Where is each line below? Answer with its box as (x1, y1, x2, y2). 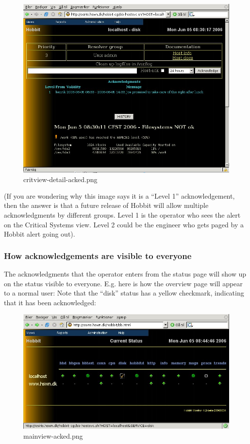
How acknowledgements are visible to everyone (4, 249, 192, 261)
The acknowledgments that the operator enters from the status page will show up (4, 269, 247, 278)
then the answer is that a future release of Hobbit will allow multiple (4, 200, 209, 210)
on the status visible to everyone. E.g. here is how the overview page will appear (4, 278, 243, 288)
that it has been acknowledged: (4, 297, 96, 307)
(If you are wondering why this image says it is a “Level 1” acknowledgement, (4, 190, 235, 201)
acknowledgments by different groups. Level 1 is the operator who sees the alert (4, 210, 241, 220)
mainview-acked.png (23, 430, 83, 441)
